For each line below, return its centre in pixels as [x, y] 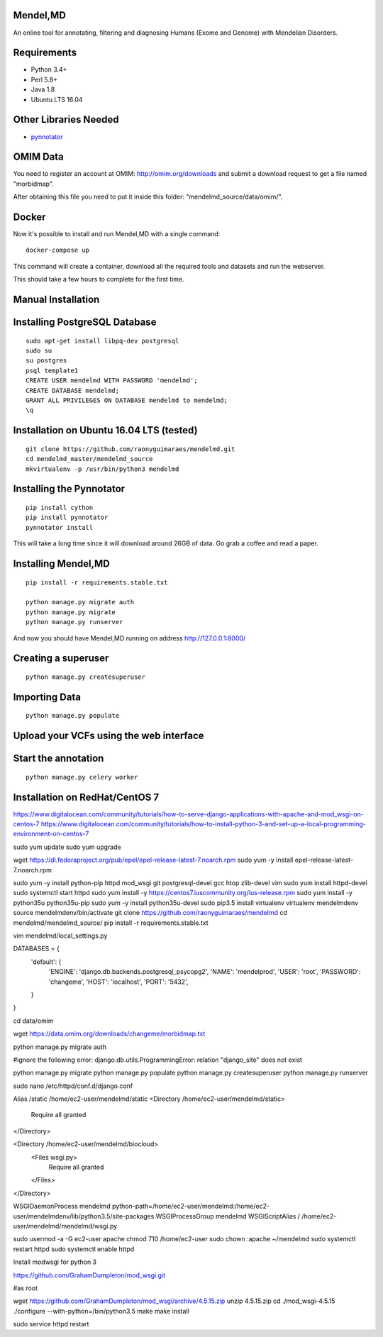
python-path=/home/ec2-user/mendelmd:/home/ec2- [190, 1206]
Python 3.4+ [49, 70]
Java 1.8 [43, 89]
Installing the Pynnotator [69, 489]
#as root [26, 1288]
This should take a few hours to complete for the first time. [99, 279]
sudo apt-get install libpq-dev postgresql [102, 341]
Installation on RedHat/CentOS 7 [86, 797]
